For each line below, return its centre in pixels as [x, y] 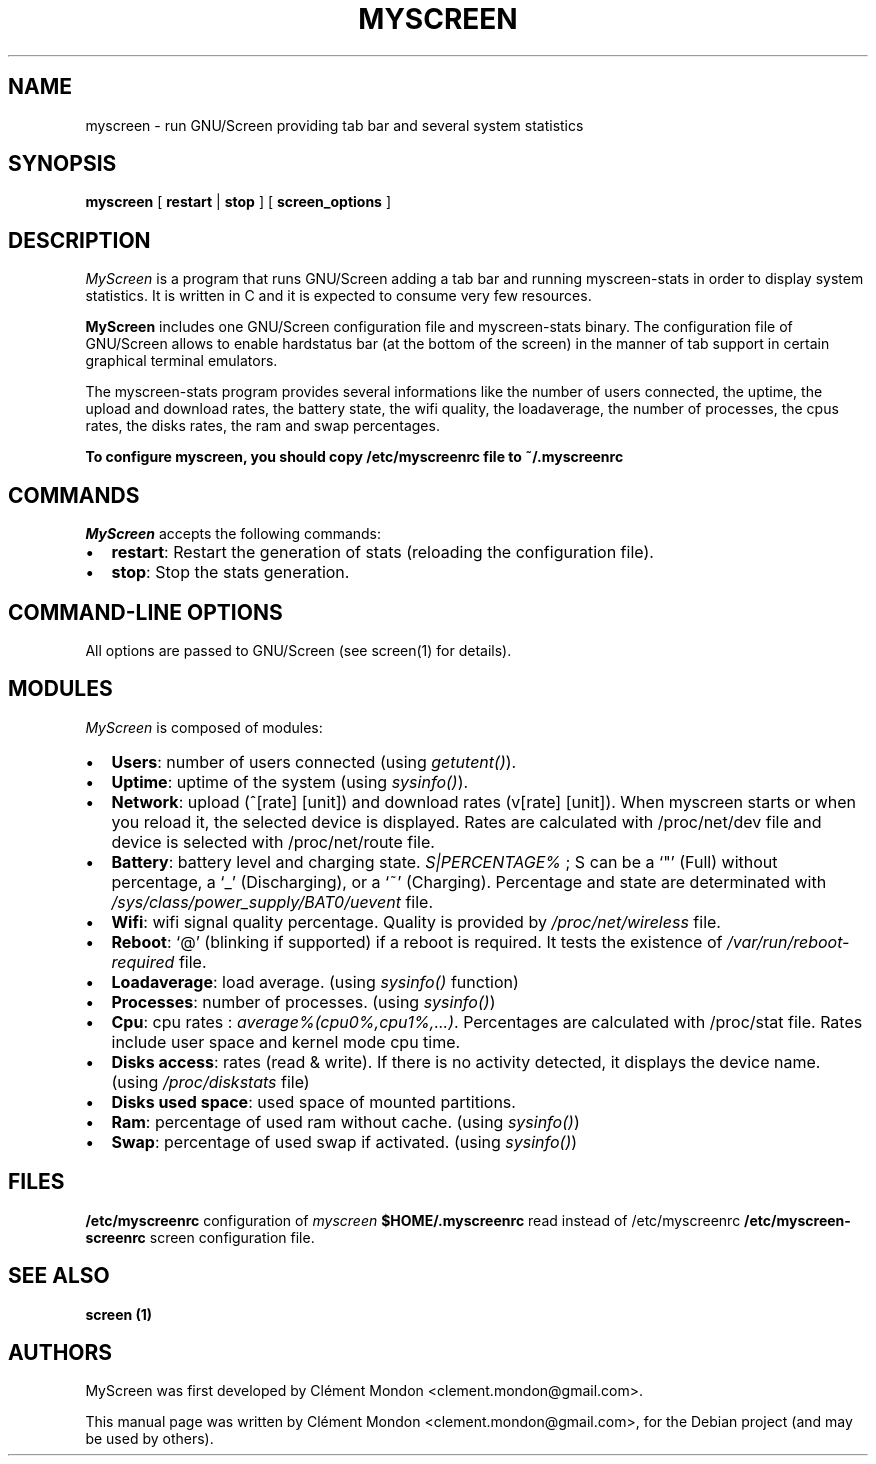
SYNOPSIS [62, 164]
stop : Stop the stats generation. [230, 572]
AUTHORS [60, 1352]
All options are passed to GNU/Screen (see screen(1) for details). [298, 650]
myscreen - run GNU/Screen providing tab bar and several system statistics [334, 125]
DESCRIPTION [79, 240]
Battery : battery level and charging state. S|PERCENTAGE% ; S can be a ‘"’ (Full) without [444, 861]
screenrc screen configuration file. [200, 1237]
